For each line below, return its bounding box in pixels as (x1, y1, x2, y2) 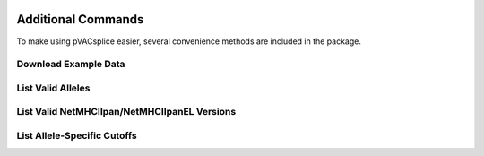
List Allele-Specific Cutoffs (16, 129, 138, 142)
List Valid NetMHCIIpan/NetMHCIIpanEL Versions (16, 106, 237, 118)
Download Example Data (16, 58, 125, 71)
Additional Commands (16, 12, 144, 27)
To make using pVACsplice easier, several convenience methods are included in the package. (16, 36, 362, 47)
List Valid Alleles (16, 82, 91, 94)
